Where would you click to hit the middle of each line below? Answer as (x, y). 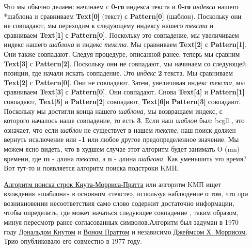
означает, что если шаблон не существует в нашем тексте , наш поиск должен (120, 130)
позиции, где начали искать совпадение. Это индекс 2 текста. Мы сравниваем (118, 73)
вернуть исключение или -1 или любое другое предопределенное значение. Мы (121, 139)
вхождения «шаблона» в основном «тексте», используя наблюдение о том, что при (126, 194)
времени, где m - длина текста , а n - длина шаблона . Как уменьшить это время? (125, 158)
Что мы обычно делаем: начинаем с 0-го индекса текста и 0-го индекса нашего (121, 6)
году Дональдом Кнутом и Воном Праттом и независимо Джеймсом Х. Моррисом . (126, 231)
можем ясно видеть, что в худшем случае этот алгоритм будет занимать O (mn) (122, 148)
